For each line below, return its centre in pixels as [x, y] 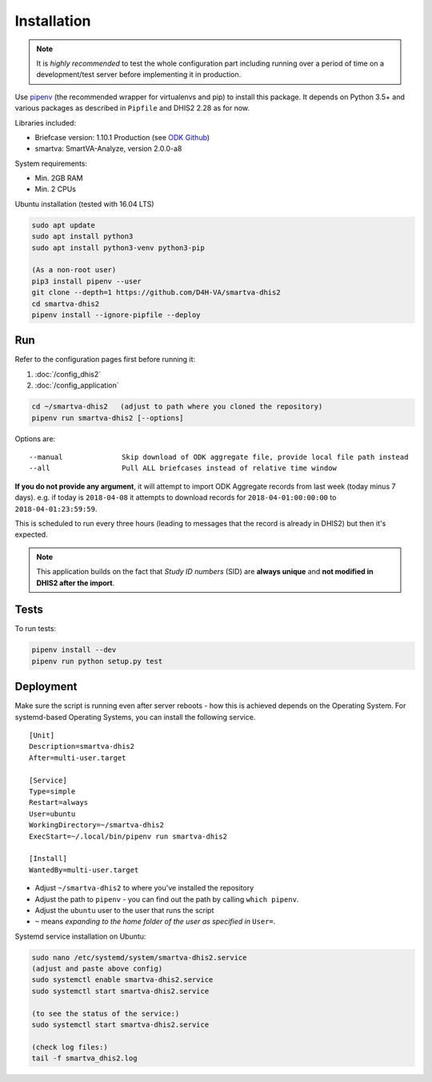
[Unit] [42, 736]
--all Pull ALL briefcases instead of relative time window [183, 468]
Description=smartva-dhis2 [82, 746]
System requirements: [51, 163]
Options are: [35, 438]
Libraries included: [45, 123]
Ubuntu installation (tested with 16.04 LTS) [85, 203]
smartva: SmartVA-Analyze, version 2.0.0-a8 [108, 149]
